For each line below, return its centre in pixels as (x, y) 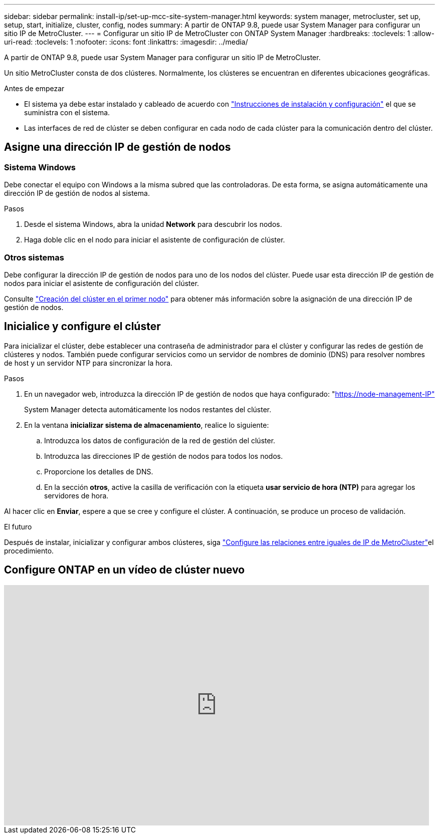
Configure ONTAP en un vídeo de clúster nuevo (125, 570)
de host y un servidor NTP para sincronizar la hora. (88, 363)
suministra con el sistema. (67, 112)
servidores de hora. (76, 495)
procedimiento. (29, 550)
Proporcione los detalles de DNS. (99, 471)
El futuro (18, 526)
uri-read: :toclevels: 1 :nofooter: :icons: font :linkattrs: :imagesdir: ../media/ (126, 42)
